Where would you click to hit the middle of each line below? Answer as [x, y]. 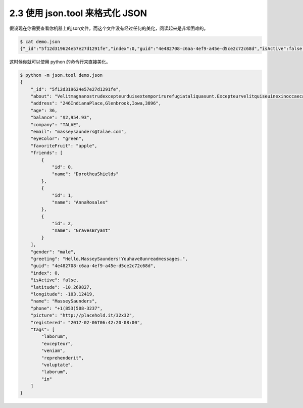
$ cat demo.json [40, 41]
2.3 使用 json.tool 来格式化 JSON [78, 13]
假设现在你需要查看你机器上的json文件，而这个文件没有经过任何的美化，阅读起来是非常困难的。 [109, 28]
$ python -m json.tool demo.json [61, 75]
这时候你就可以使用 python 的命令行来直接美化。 [60, 62]
